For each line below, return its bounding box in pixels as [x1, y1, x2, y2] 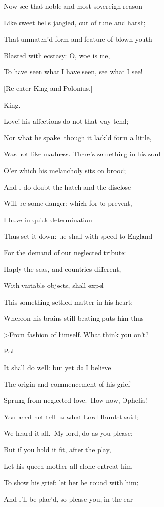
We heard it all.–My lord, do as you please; [4, 428, 133, 438]
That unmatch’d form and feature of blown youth [4, 34, 152, 44]
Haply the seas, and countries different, [4, 264, 121, 274]
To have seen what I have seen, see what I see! [4, 66, 143, 77]
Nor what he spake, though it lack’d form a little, [4, 132, 152, 142]
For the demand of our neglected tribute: [4, 247, 126, 257]
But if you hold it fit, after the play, [4, 444, 111, 455]
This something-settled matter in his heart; [4, 296, 133, 307]
